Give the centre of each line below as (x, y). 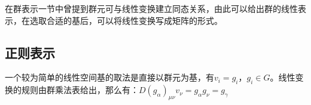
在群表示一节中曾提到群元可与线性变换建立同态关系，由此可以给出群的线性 (151, 8)
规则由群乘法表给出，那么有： (80, 90)
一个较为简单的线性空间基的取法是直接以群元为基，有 (109, 77)
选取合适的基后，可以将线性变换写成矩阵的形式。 (126, 20)
